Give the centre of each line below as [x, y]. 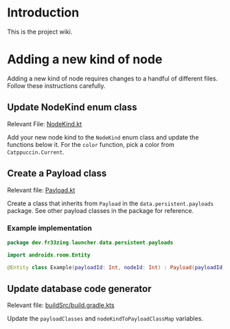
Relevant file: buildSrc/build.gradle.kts [61, 305]
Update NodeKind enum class [72, 107]
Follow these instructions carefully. [56, 86]
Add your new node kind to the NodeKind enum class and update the [103, 137]
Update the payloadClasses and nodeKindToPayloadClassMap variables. [105, 319]
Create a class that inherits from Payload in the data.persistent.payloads [111, 203]
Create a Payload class [57, 173]
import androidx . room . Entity [49, 255]
